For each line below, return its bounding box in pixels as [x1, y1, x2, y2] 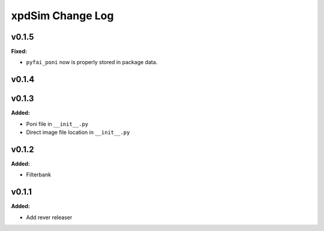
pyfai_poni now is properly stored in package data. [26, 59, 158, 66]
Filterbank [26, 171, 51, 178]
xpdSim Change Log [11, 9, 114, 22]
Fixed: [11, 48, 27, 55]
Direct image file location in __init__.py [26, 129, 130, 136]
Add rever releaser [26, 214, 73, 221]
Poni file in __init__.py [26, 120, 89, 127]
